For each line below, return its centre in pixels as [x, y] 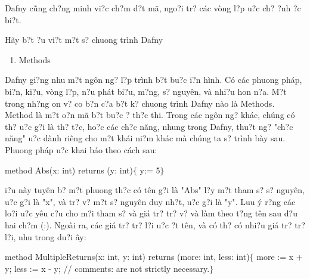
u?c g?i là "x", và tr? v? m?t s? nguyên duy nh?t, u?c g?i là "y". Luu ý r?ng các [150, 201]
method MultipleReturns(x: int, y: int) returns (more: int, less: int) [127, 257]
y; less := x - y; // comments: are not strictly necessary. [107, 268]
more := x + [280, 257]
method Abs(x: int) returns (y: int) [69, 170]
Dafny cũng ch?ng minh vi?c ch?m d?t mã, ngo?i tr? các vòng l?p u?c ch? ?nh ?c [153, 8]
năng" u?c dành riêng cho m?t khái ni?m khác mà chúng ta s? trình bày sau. [145, 138]
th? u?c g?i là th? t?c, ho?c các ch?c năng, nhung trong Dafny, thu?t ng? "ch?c [149, 126]
